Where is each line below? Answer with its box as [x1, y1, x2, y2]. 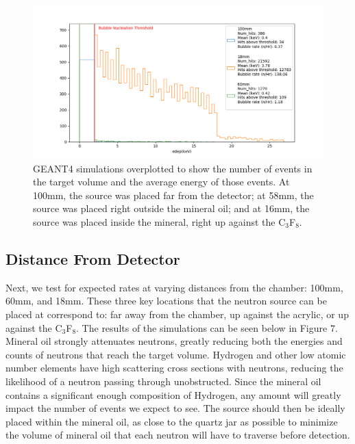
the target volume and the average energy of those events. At [33, 174, 290, 189]
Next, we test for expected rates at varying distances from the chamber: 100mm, [5, 280, 343, 294]
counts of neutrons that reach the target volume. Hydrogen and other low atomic [5, 347, 346, 361]
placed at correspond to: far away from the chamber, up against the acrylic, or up [5, 306, 349, 321]
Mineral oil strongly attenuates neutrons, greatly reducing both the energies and [5, 334, 343, 348]
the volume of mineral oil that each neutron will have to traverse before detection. [5, 428, 350, 442]
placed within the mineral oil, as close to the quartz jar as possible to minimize [5, 414, 338, 428]
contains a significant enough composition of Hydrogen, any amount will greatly [5, 387, 341, 402]
